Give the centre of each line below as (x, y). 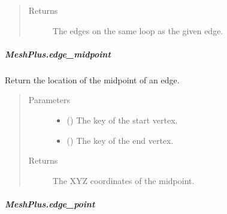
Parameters (49, 100)
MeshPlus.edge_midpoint (58, 54)
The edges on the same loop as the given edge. (138, 30)
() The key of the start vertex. (122, 120)
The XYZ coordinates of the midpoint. (123, 180)
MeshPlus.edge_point (50, 204)
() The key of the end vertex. (120, 140)
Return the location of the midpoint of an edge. (92, 79)
